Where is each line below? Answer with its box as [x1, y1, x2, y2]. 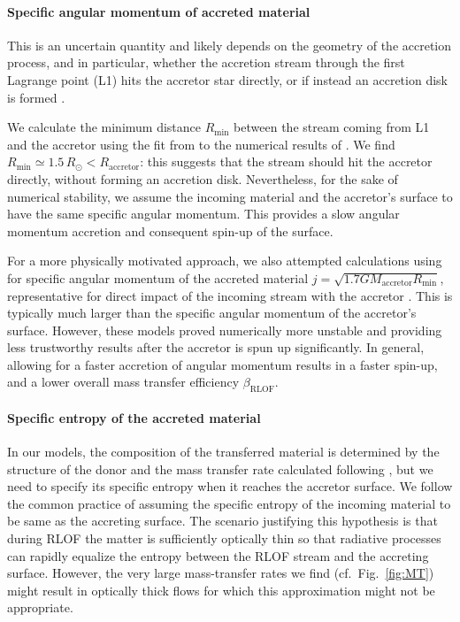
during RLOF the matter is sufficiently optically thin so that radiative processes [7, 529, 441, 548]
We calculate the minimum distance [7, 118, 202, 136]
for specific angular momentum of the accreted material [7, 268, 309, 287]
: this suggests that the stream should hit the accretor [140, 152, 433, 171]
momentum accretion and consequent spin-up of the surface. [7, 221, 333, 240]
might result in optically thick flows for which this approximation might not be [7, 580, 435, 599]
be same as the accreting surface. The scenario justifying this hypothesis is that [7, 511, 438, 530]
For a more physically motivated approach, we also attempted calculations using [7, 251, 442, 270]
